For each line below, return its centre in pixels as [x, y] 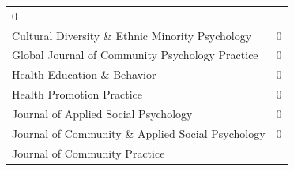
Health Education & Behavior [84, 74]
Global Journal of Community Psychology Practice [135, 55]
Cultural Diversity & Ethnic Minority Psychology [132, 35]
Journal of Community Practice [89, 152]
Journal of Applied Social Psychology [102, 113]
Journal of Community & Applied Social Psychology [139, 133]
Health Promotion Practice [77, 94]
